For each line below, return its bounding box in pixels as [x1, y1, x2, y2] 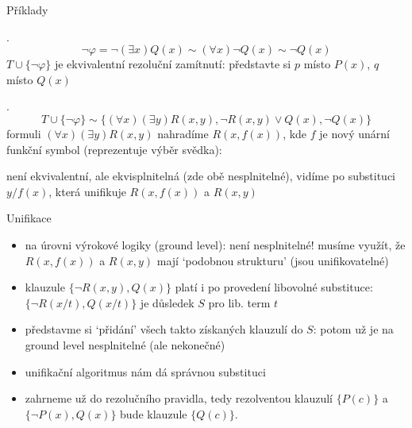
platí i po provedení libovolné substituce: [175, 279, 373, 295]
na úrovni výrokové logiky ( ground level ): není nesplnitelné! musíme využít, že [25, 236, 406, 253]
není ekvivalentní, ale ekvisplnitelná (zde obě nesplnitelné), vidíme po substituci [6, 168, 395, 184]
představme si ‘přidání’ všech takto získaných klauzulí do [25, 321, 303, 337]
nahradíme [157, 125, 209, 141]
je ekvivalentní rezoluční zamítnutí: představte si [54, 56, 291, 72]
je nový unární [319, 125, 391, 141]
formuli [6, 125, 41, 141]
